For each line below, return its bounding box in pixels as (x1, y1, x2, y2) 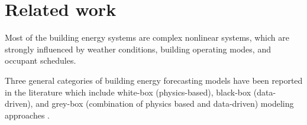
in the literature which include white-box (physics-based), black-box (5, 85, 251, 98)
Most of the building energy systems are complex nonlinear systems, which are (5, 31, 289, 44)
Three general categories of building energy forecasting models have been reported (5, 74, 303, 86)
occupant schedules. (5, 54, 76, 67)
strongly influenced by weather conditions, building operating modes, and (5, 42, 271, 55)
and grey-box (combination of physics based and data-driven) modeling (35, 97, 294, 110)
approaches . (5, 108, 50, 121)
